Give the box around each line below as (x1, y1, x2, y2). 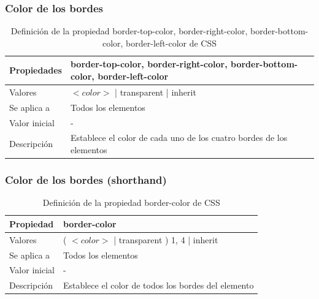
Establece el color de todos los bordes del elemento (63, 279, 254, 292)
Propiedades (9, 64, 62, 77)
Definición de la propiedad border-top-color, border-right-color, (10, 25, 248, 37)
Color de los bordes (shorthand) (5, 172, 167, 187)
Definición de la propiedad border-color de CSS (42, 196, 220, 209)
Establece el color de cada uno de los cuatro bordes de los (70, 131, 288, 144)
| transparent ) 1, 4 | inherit (113, 233, 218, 246)
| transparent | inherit (115, 85, 196, 98)
